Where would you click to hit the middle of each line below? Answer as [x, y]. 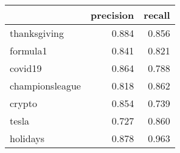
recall [157, 15]
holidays [27, 138]
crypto [23, 103]
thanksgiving [37, 33]
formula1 [29, 50]
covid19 [26, 68]
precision [112, 15]
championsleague [45, 86]
